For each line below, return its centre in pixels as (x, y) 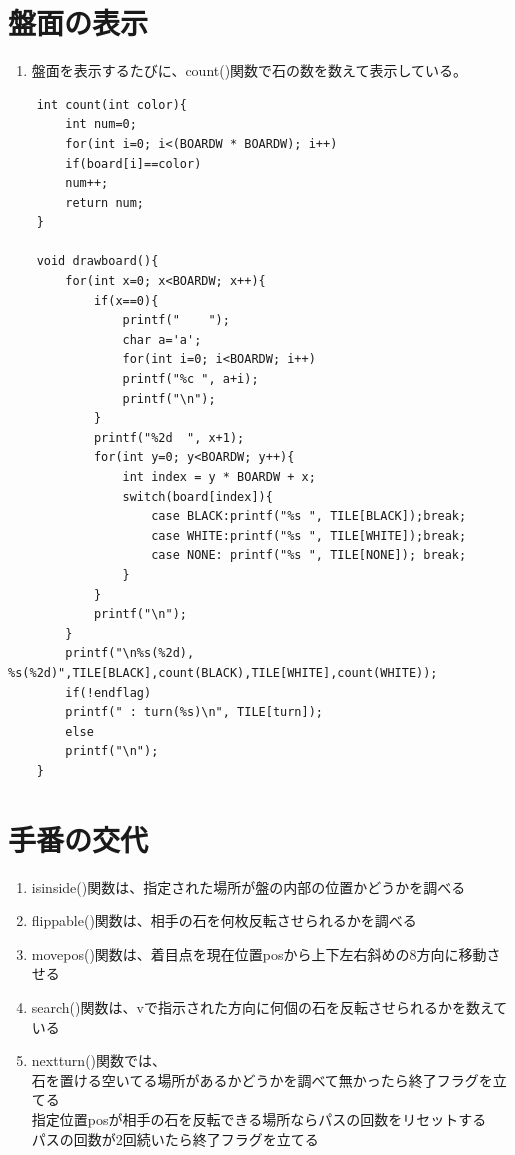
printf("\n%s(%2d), (130, 653)
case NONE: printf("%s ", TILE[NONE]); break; (309, 555)
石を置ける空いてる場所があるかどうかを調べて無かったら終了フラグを (262, 1079)
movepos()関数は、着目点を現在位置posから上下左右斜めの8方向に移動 (259, 953)
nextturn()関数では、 (99, 1060)
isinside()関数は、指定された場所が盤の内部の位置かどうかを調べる (248, 886)
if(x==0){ (126, 300)
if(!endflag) (108, 692)
